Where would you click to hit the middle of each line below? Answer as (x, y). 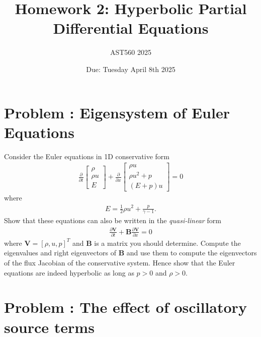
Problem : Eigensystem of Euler (117, 112)
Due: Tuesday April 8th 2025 (131, 69)
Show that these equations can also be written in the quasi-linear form (113, 220)
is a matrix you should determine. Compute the (167, 243)
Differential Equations (131, 28)
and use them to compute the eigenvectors (192, 253)
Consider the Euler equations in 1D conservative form (87, 156)
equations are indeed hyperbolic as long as (69, 272)
